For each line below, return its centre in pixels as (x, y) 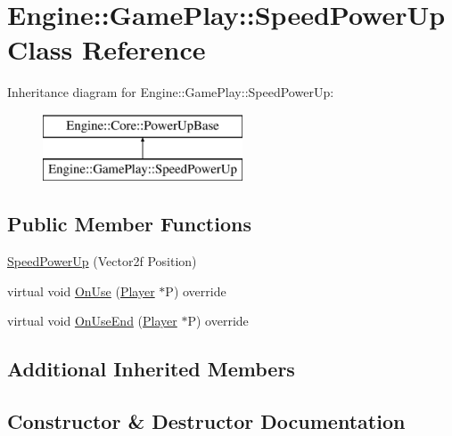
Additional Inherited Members (151, 369)
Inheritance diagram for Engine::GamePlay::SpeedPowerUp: (171, 92)
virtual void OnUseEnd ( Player (92, 321)
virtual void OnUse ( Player (81, 291)
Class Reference (107, 49)
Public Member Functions (129, 224)
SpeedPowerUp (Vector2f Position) (102, 261)
